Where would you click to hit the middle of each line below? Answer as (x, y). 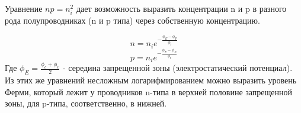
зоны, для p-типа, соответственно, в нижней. (86, 103)
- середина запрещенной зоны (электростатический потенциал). (178, 68)
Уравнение (24, 8)
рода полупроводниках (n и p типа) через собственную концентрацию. (132, 20)
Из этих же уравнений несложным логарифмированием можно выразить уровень (151, 80)
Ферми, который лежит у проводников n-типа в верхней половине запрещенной (149, 91)
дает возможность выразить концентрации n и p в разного (181, 8)
